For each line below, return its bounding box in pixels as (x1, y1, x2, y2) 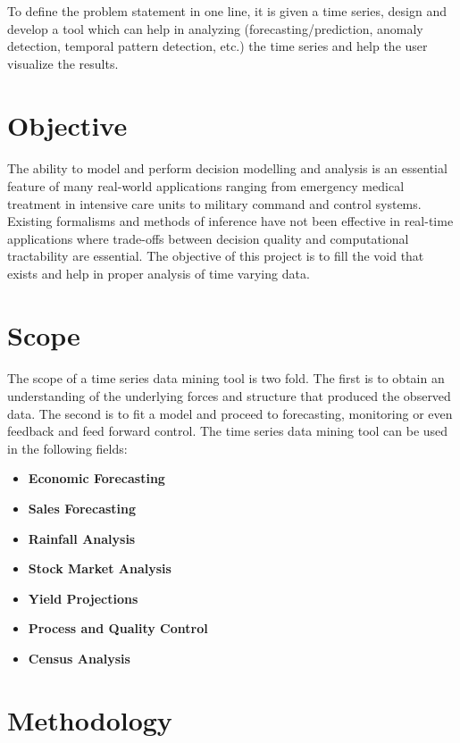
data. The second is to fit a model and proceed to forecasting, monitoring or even (7, 404, 453, 422)
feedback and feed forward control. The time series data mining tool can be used (7, 422, 448, 440)
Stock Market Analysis (28, 559, 171, 578)
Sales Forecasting (28, 499, 137, 518)
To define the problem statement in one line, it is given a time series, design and (7, 2, 447, 20)
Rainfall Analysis (28, 529, 136, 547)
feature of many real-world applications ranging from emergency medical (7, 176, 405, 195)
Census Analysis (28, 649, 130, 667)
